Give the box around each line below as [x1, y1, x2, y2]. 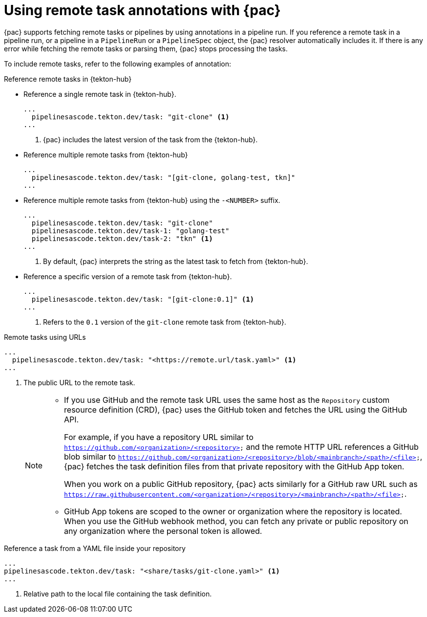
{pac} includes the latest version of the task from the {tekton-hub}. [43, 135, 258, 144]
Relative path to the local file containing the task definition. [23, 589, 212, 598]
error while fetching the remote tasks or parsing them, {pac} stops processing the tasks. [4, 44, 288, 53]
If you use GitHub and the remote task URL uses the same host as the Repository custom [64, 395, 390, 405]
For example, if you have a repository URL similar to [64, 432, 254, 442]
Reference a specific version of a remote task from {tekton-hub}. [23, 272, 232, 281]
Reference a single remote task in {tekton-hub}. [23, 89, 176, 98]
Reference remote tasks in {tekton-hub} [4, 74, 132, 83]
